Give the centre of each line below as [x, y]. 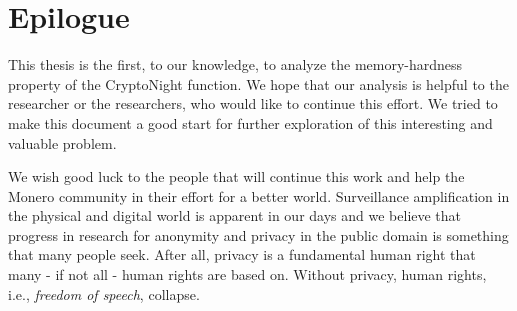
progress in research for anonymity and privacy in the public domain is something [258, 234]
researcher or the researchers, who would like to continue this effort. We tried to [253, 103]
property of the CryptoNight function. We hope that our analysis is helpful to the [258, 83]
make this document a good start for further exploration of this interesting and [250, 122]
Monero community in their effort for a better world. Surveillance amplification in [259, 195]
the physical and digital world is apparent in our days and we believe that [235, 215]
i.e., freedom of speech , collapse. [104, 293]
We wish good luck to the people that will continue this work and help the [236, 176]
